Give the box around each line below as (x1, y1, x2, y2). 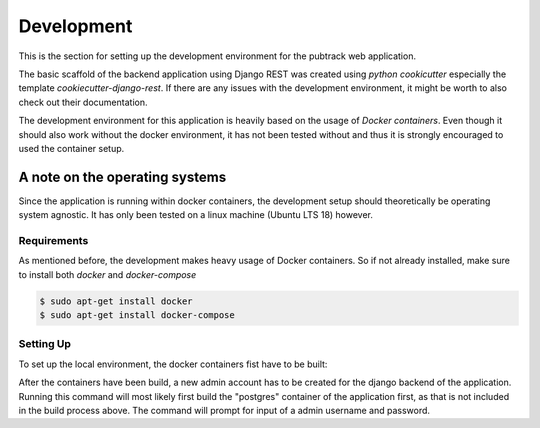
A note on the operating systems (18, 168, 227, 185)
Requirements (18, 233, 89, 247)
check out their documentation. (18, 96, 148, 108)
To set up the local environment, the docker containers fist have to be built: (18, 358, 328, 370)
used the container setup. (18, 142, 125, 154)
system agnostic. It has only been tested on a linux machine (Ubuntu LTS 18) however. (18, 209, 374, 221)
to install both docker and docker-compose (18, 268, 197, 280)
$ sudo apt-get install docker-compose (39, 310, 235, 321)
